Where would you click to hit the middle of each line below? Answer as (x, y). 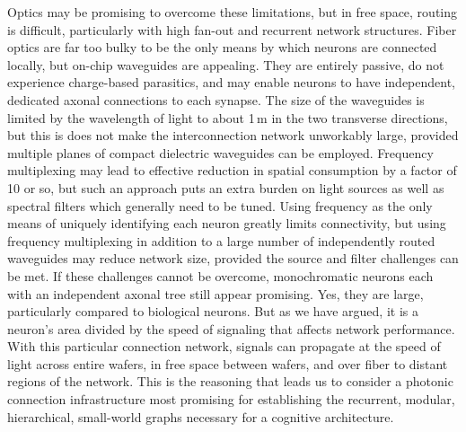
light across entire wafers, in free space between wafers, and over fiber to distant (228, 363)
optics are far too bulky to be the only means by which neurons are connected (222, 47)
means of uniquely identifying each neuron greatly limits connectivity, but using (227, 223)
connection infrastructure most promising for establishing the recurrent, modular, (231, 399)
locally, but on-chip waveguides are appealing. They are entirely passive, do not (226, 64)
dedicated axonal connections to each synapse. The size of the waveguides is (216, 99)
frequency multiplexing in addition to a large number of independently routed (221, 240)
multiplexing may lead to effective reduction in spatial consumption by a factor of (232, 170)
